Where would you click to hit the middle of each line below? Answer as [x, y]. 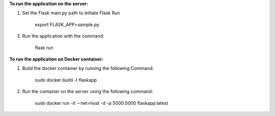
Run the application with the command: [63, 36]
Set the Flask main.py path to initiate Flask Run [71, 13]
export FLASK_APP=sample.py [67, 24]
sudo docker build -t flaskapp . [67, 80]
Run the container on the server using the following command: [88, 92]
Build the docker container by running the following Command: [88, 68]
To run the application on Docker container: [57, 59]
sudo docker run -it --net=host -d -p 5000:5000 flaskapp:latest [101, 103]
